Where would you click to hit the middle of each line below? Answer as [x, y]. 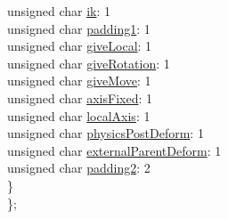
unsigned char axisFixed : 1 [80, 97]
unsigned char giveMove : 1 [79, 81]
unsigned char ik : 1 [59, 11]
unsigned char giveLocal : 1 [80, 46]
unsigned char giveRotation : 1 [89, 63]
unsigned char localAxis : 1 [79, 115]
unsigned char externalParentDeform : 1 [114, 150]
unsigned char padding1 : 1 [79, 28]
